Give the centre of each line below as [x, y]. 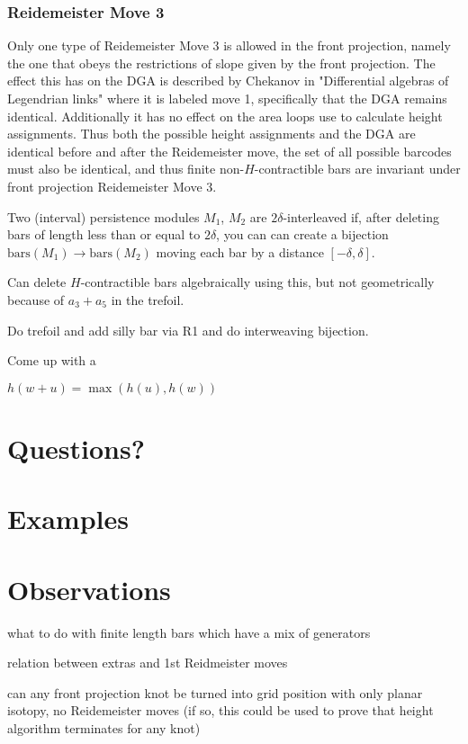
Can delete [37, 282]
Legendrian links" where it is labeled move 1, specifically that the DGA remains [227, 98]
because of [36, 299]
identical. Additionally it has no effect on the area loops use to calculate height [225, 116]
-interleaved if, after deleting [361, 216]
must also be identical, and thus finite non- [126, 169]
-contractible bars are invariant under [357, 169]
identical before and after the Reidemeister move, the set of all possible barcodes [229, 151]
